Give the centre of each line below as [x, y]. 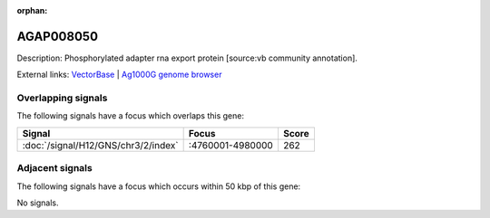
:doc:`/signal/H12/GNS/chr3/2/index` [100, 145]
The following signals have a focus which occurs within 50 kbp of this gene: [159, 186]
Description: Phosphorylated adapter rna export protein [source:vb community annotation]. [187, 58]
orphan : [32, 10]
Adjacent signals [54, 168]
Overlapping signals [62, 98]
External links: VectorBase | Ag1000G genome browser [119, 75]
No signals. [38, 203]
